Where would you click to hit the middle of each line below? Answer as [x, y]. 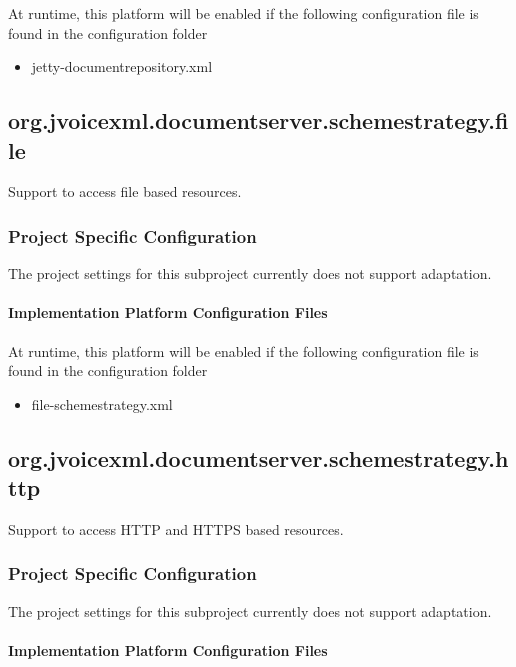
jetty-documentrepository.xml [122, 66]
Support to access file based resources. [125, 191]
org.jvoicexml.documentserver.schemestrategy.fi [258, 120]
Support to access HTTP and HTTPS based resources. [176, 528]
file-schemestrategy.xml [102, 403]
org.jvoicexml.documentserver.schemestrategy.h [258, 457]
